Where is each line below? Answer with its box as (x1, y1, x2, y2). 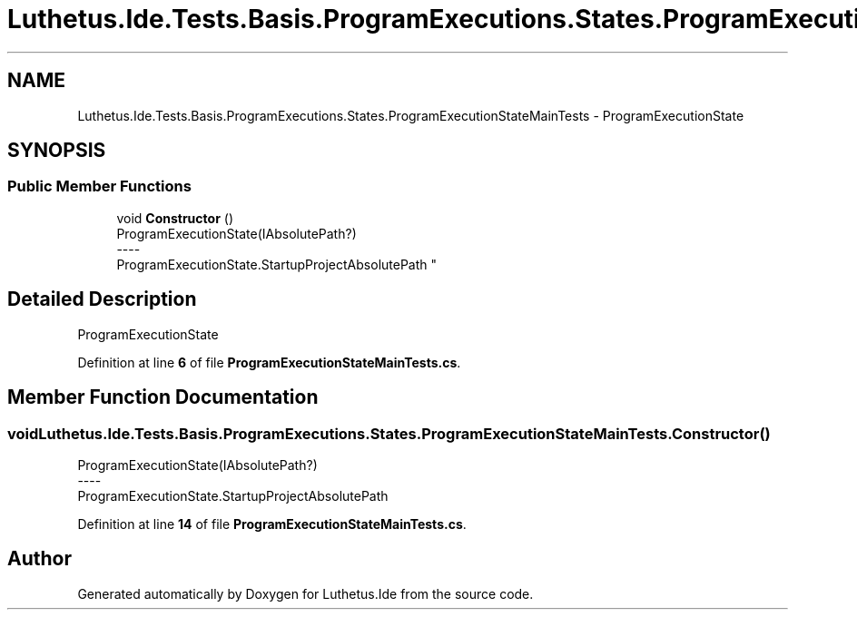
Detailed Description (7, 288, 197, 311)
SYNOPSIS (7, 139, 106, 162)
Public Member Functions (7, 177, 192, 196)
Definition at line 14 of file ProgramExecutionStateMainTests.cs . (77, 515, 467, 532)
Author (7, 547, 72, 571)
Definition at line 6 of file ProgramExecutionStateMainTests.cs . (77, 354, 461, 370)
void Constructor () (116, 210, 233, 226)
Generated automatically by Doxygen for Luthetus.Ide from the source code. (77, 585, 534, 602)
